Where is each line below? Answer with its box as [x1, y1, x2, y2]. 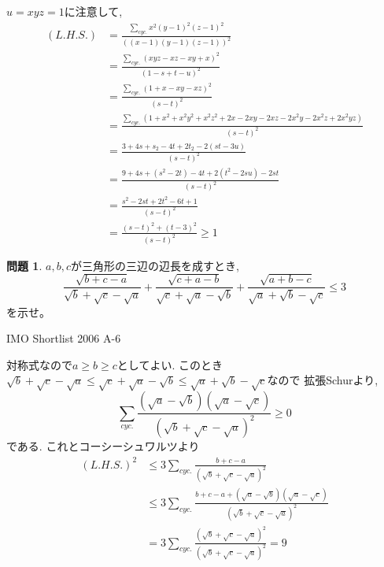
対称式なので [6, 356, 72, 372]
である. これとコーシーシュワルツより [6, 438, 200, 454]
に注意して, [64, 3, 123, 19]
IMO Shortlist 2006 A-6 [6, 330, 121, 346]
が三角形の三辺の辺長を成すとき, [70, 257, 239, 273]
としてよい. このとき [116, 356, 223, 372]
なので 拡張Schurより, [267, 372, 378, 388]
